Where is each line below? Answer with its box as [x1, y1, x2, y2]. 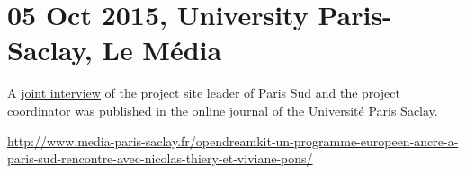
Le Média [102, 31, 222, 68]
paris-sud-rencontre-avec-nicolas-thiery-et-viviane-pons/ [7, 149, 313, 168]
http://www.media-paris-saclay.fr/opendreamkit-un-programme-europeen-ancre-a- [7, 131, 459, 150]
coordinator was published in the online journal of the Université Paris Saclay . [7, 100, 438, 119]
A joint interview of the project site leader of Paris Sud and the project [7, 83, 400, 102]
